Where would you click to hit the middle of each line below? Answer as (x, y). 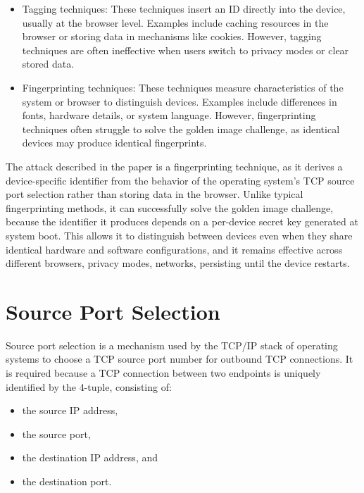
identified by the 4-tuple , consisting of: (89, 386)
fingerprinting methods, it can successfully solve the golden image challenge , (170, 207)
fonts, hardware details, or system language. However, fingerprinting (169, 115)
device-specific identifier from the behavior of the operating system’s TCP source (180, 180)
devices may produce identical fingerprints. (114, 143)
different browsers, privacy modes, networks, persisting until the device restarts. (178, 263)
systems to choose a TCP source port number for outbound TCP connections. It (180, 359)
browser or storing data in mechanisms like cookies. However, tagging (172, 36)
